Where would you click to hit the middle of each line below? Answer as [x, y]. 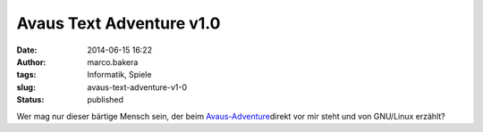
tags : [26, 75]
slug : [26, 87]
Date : [27, 50]
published [106, 100]
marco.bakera [113, 62]
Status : [30, 100]
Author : [31, 62]
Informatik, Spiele [119, 75]
